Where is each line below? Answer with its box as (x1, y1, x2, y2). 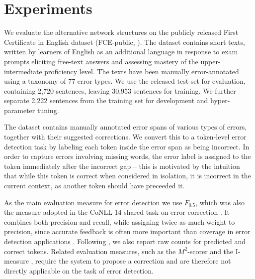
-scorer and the (187, 246, 234, 256)
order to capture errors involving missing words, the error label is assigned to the (4, 151, 251, 161)
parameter (4, 105, 35, 115)
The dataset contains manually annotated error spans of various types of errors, (4, 122, 247, 132)
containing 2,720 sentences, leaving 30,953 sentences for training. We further (4, 85, 236, 96)
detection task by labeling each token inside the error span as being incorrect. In (4, 141, 250, 151)
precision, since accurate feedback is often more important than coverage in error (4, 226, 251, 237)
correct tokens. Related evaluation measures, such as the (4, 246, 176, 256)
